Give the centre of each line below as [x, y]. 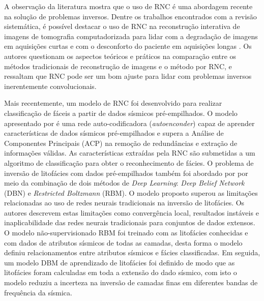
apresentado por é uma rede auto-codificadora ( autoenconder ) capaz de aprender [129, 123]
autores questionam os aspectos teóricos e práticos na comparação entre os [120, 56]
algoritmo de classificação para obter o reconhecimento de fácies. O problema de [129, 162]
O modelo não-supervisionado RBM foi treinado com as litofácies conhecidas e [126, 233]
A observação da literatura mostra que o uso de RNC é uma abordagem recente [128, 6]
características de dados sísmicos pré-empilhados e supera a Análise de [114, 133]
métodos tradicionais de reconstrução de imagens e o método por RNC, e [118, 66]
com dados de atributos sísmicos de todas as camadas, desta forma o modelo [123, 242]
